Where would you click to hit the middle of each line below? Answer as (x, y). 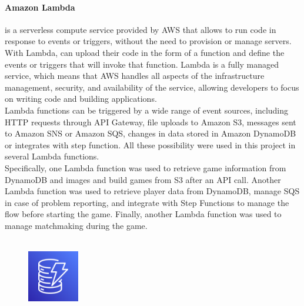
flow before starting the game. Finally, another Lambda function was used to (143, 214)
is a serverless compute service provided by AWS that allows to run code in (141, 29)
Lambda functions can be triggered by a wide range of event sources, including (147, 110)
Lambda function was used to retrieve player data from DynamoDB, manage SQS (152, 191)
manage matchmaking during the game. (76, 225)
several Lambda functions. (52, 156)
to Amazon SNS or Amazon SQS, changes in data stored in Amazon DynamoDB (151, 133)
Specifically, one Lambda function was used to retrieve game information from (146, 167)
